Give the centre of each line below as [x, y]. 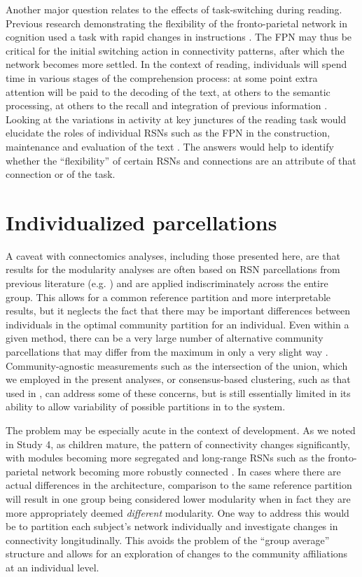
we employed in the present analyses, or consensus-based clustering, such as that [178, 379]
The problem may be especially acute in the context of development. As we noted [181, 430]
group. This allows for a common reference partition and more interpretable [168, 297]
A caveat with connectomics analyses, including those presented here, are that [173, 255]
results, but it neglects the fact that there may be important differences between [178, 311]
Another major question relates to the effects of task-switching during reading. [174, 9]
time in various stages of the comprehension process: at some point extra [162, 77]
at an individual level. [53, 567]
